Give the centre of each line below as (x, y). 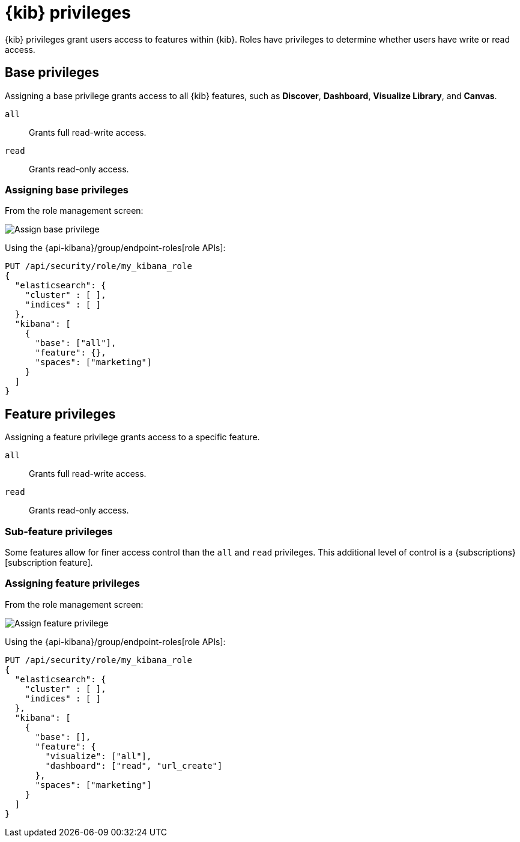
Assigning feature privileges (72, 583)
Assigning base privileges (67, 189)
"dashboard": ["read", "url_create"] (134, 765)
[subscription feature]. (49, 562)
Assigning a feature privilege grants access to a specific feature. (132, 437)
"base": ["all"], (76, 343)
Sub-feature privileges (59, 531)
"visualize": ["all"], (98, 756)
